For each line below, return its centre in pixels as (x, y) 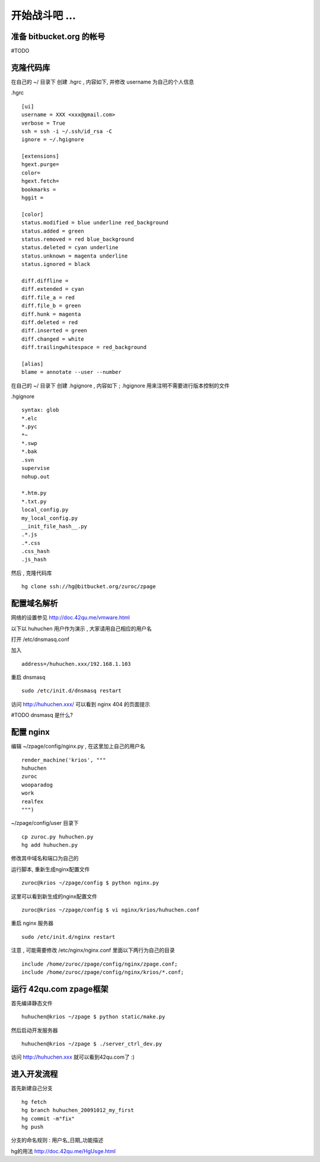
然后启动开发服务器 (34, 1030)
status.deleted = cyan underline (70, 247)
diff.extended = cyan (53, 289)
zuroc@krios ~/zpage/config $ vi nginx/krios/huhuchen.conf (111, 910)
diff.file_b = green (51, 306)
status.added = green (53, 231)
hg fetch (34, 1102)
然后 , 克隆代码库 (31, 573)
